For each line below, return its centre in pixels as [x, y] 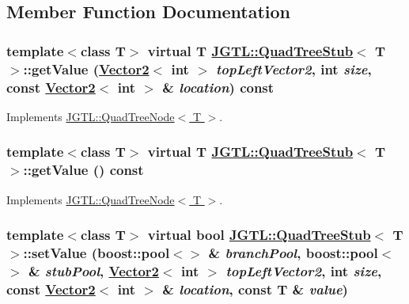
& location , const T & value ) [255, 289]
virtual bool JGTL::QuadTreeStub [259, 235]
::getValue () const [83, 170]
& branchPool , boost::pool [293, 253]
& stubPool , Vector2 [94, 270]
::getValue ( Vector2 [86, 68]
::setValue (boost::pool [97, 253]
